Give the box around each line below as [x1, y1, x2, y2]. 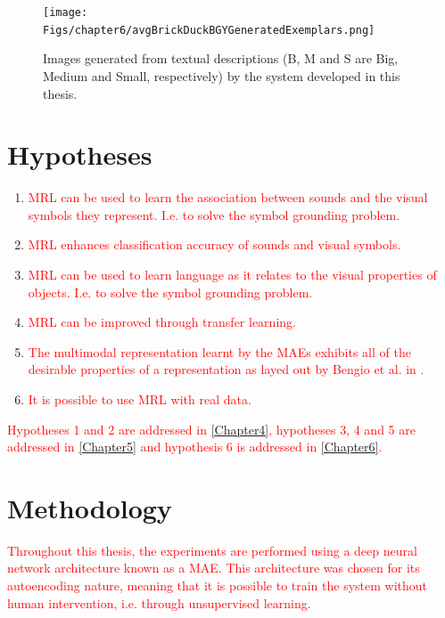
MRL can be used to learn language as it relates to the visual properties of [28, 265, 437, 283]
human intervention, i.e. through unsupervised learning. [7, 593, 311, 612]
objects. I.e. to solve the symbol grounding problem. [28, 282, 313, 301]
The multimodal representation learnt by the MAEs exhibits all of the [28, 342, 411, 361]
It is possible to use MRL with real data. [28, 389, 251, 408]
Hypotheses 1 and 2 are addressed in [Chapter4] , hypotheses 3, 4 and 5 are [7, 419, 416, 438]
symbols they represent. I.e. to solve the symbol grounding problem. [28, 205, 400, 224]
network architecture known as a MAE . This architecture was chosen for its [7, 558, 420, 577]
